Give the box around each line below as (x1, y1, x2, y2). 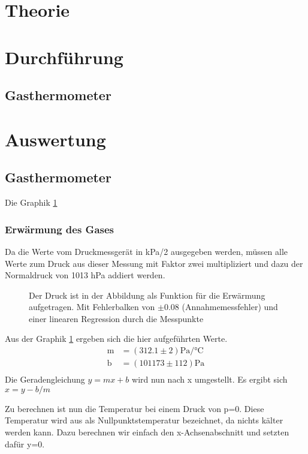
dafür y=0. (5, 437, 45, 450)
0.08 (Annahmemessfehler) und (164, 300, 278, 313)
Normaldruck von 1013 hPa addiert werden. (5, 269, 165, 281)
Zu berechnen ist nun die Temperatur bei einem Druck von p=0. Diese (5, 402, 264, 414)
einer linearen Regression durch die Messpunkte (29, 312, 204, 324)
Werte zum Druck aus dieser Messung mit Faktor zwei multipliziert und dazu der (5, 257, 303, 269)
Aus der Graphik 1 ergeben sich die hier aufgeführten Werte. (5, 332, 228, 345)
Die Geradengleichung (5, 373, 85, 386)
